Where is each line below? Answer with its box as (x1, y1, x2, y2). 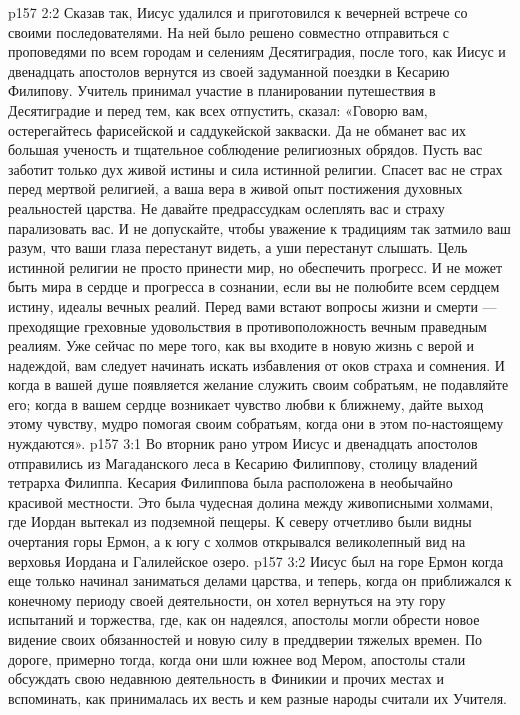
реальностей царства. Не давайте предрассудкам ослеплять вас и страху (8, 197, 445, 218)
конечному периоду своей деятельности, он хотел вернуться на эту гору (8, 589, 446, 610)
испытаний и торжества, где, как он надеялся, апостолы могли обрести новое (8, 609, 480, 630)
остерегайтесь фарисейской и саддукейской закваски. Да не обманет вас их (8, 119, 466, 140)
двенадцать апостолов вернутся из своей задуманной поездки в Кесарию (8, 60, 450, 81)
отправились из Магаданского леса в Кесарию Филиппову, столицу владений (8, 452, 478, 473)
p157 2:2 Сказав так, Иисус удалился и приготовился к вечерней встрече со (8, 2, 468, 22)
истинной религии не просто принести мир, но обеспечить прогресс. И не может (8, 256, 503, 277)
